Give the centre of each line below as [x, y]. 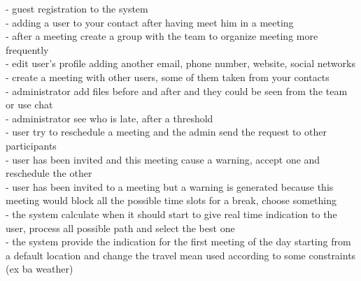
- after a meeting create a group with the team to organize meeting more [162, 36]
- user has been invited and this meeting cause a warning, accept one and [163, 159]
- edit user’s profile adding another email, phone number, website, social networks [180, 63]
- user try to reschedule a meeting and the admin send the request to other [166, 132]
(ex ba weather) [40, 269]
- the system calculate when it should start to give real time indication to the [171, 214]
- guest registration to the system [77, 8]
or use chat [29, 105]
